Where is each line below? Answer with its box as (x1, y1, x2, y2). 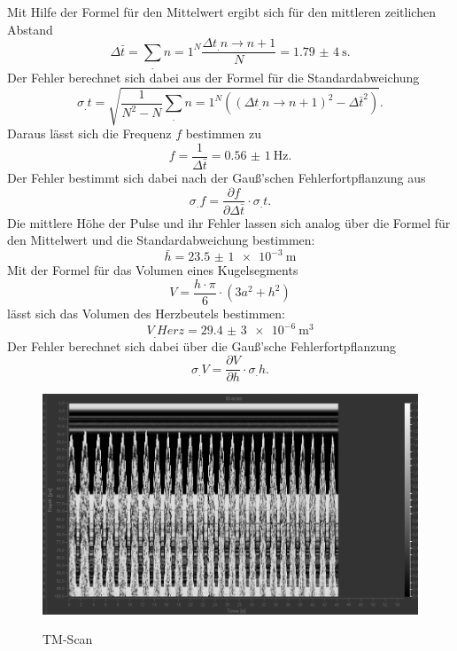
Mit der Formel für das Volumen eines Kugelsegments (7, 261, 298, 279)
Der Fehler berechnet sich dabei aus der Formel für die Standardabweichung (7, 68, 420, 87)
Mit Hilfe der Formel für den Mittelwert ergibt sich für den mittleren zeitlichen (7, 3, 436, 20)
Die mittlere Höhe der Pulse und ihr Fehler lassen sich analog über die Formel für (7, 213, 451, 231)
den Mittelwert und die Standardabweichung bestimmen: (7, 231, 315, 249)
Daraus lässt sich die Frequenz (7, 124, 172, 143)
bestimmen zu (185, 124, 261, 143)
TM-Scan (43, 630, 93, 648)
